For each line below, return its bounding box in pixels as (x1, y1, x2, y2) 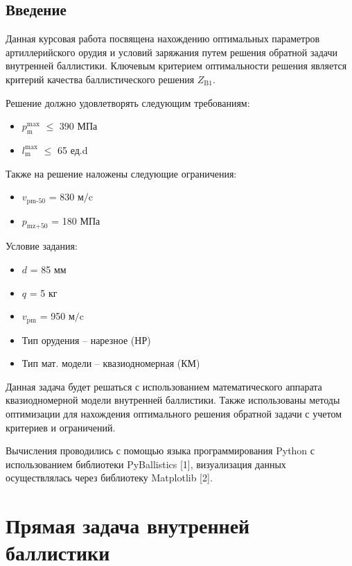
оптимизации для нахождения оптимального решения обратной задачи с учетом (6, 406, 342, 421)
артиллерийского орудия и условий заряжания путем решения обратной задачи (6, 44, 338, 59)
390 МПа (59, 119, 98, 133)
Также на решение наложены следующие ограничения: (6, 166, 237, 180)
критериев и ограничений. (6, 420, 116, 434)
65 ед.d (57, 142, 88, 157)
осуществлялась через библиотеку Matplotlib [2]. (6, 470, 213, 485)
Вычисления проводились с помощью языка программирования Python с (6, 443, 315, 458)
